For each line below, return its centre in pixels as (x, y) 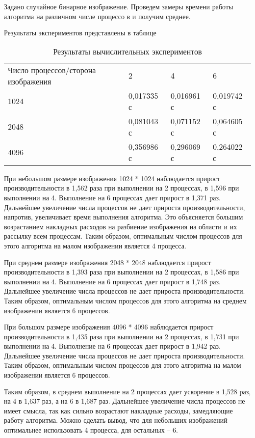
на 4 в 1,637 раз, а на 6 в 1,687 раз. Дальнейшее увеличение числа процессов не (125, 401)
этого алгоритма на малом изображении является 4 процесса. (95, 245)
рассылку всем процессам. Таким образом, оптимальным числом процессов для (123, 236)
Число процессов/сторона (52, 70)
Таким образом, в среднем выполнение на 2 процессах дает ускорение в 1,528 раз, (127, 391)
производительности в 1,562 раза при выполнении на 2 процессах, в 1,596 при (122, 188)
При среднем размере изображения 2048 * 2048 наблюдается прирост (108, 262)
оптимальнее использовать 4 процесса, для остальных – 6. (91, 430)
